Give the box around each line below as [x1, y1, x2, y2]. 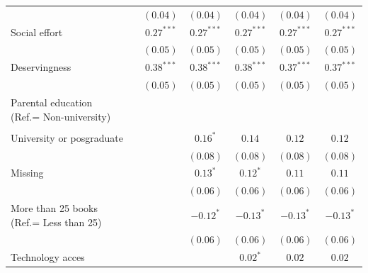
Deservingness [11, 60, 71, 74]
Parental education [11, 94, 93, 109]
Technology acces [11, 250, 85, 264]
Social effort [11, 24, 63, 39]
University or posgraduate [11, 130, 123, 145]
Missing [11, 165, 44, 180]
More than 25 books [11, 201, 98, 216]
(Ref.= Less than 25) [11, 214, 102, 229]
